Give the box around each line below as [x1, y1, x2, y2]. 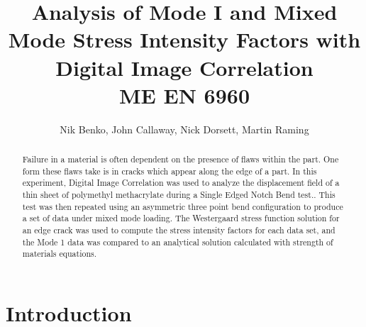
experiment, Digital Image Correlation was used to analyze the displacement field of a [22, 177, 340, 189]
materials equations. [22, 248, 97, 260]
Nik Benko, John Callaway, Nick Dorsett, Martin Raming [60, 121, 309, 136]
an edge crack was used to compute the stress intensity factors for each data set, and [22, 224, 335, 236]
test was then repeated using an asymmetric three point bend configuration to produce [22, 200, 343, 212]
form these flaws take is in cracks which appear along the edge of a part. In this [22, 165, 317, 177]
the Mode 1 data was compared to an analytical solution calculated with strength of [22, 235, 333, 248]
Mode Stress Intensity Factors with [8, 25, 361, 54]
